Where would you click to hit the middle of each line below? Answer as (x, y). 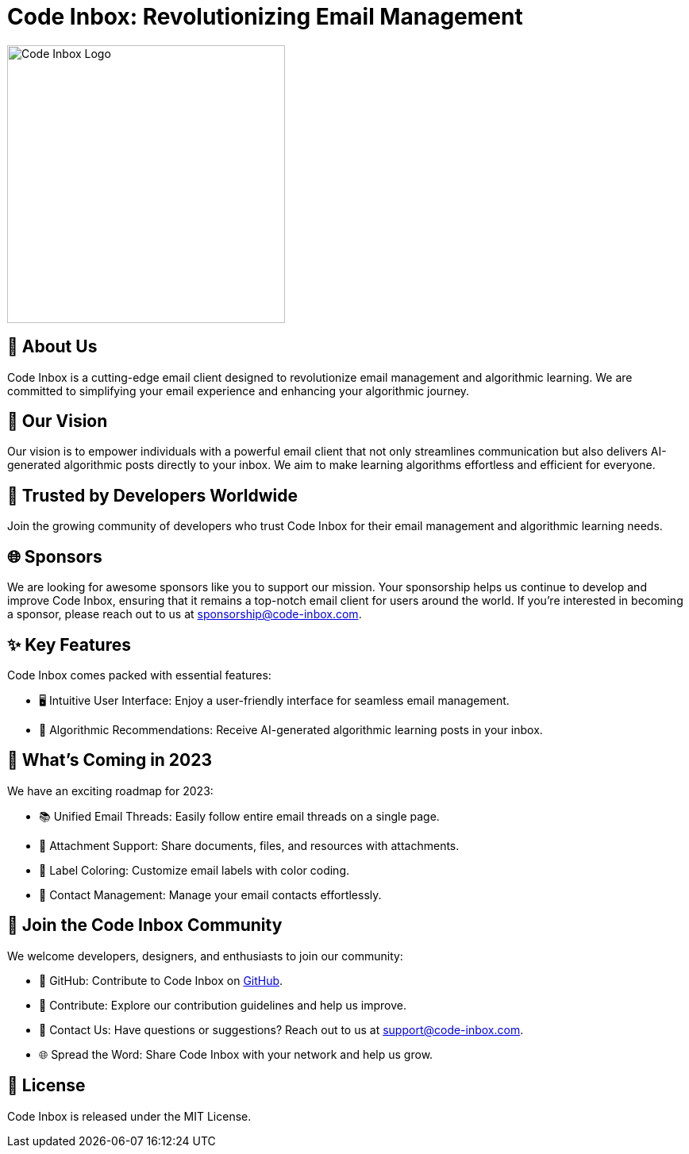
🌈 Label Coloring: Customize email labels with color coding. (194, 870)
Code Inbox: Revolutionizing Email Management (265, 17)
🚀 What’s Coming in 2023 (110, 760)
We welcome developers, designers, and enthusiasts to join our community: (205, 956)
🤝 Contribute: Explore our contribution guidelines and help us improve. (223, 1005)
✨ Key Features (69, 644)
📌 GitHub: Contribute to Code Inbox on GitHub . (161, 980)
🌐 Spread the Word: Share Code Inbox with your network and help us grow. (236, 1054)
